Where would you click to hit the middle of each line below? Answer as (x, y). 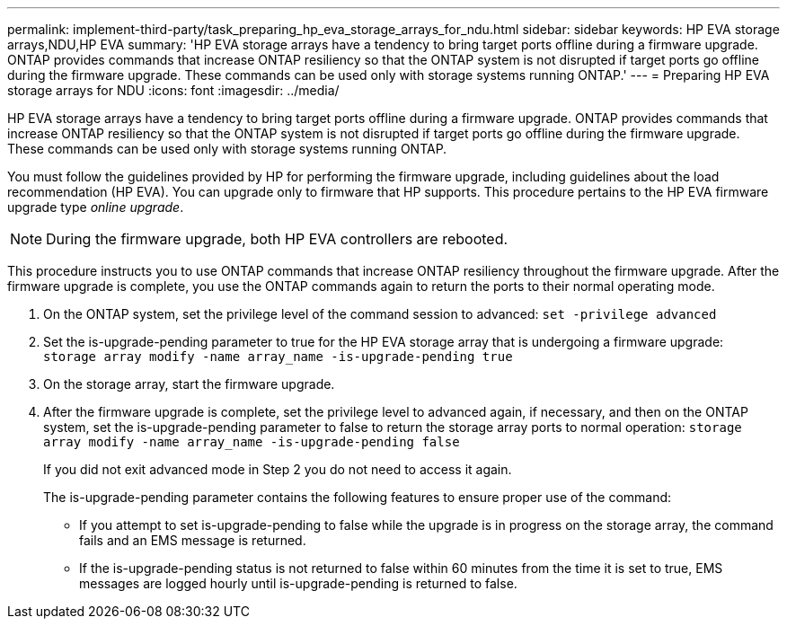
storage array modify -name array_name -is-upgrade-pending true (278, 357)
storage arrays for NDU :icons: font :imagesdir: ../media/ (173, 90)
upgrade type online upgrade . (96, 207)
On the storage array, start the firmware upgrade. (189, 384)
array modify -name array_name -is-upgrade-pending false (252, 442)
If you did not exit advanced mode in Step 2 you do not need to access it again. (278, 469)
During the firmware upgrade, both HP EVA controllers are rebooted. (277, 239)
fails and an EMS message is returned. (193, 540)
